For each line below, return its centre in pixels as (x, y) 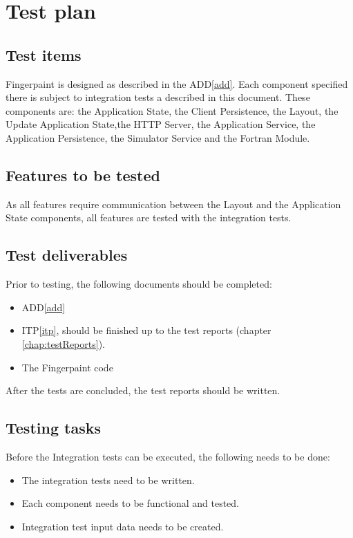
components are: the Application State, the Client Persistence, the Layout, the (172, 110)
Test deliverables (67, 255)
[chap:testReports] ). (63, 343)
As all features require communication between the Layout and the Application (173, 204)
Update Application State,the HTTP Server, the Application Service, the (161, 124)
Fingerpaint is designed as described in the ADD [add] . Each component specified (177, 83)
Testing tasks (53, 428)
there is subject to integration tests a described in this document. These (158, 97)
